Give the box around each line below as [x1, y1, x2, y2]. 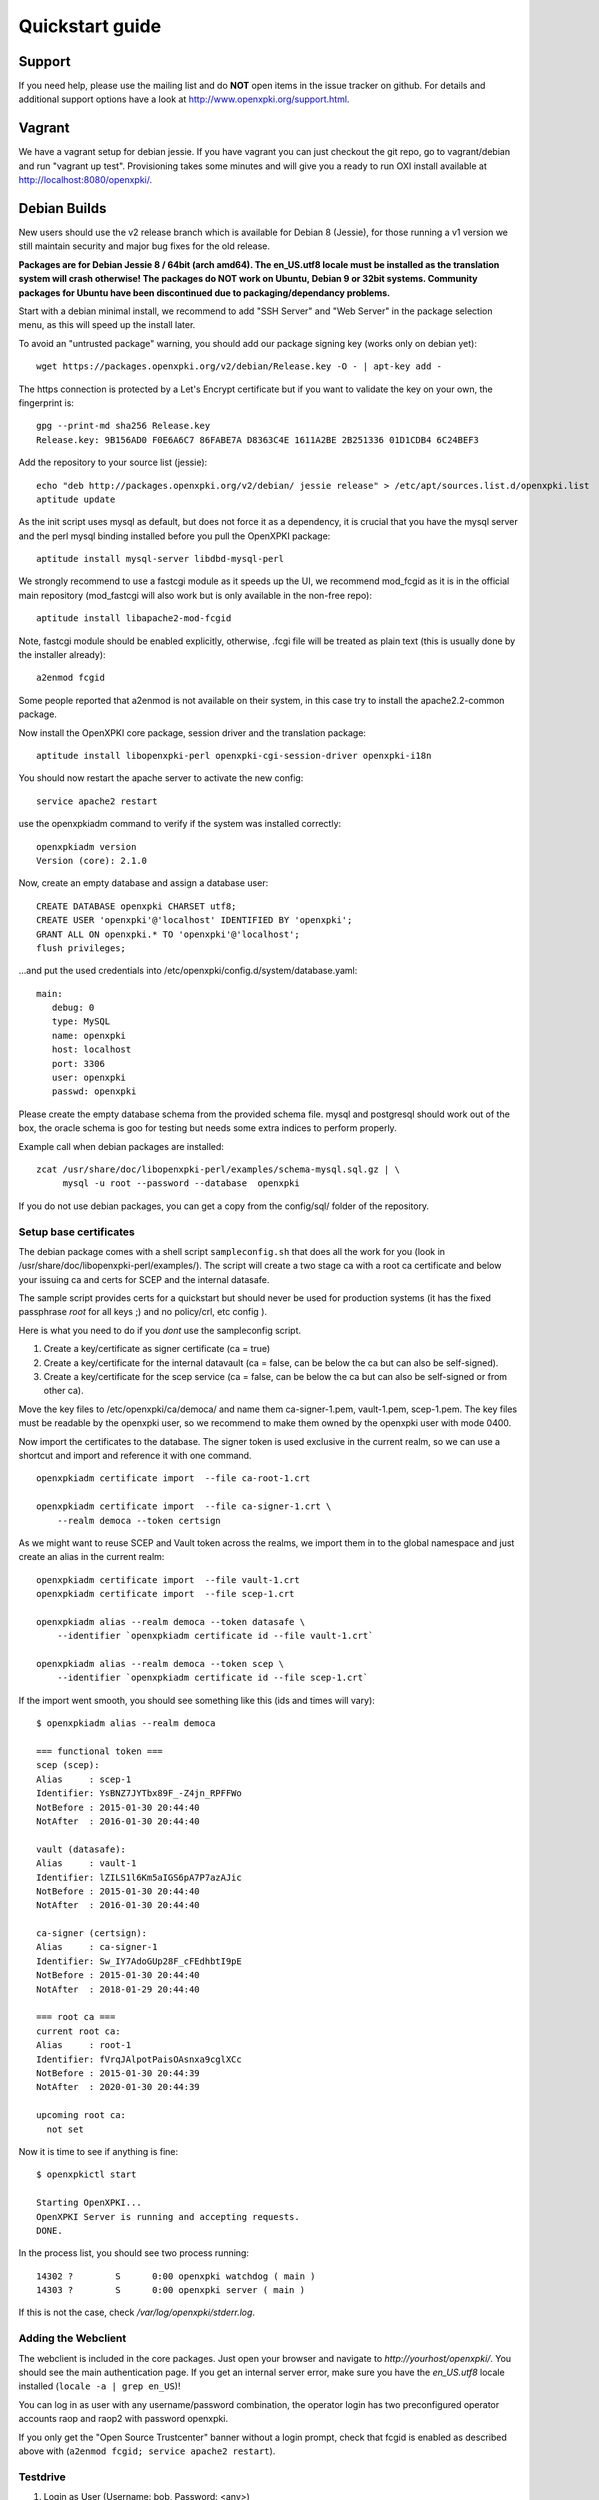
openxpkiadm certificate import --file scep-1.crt [36, 1588, 295, 1600]
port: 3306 [51, 1058, 105, 1069]
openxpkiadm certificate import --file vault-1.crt [36, 1574, 300, 1585]
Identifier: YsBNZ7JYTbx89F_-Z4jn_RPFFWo [36, 1788, 242, 1799]
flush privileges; [36, 942, 127, 954]
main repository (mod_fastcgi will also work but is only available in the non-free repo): [18, 589, 372, 601]
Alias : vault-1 [36, 1858, 137, 1869]
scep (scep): [36, 1760, 100, 1771]
